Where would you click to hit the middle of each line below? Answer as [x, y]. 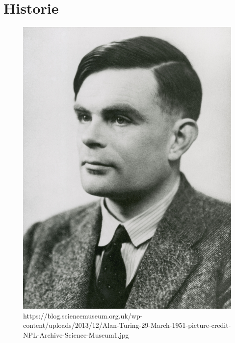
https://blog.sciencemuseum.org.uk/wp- [83, 315]
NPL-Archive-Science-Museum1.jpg [76, 334]
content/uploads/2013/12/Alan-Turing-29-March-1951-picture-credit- [127, 325]
